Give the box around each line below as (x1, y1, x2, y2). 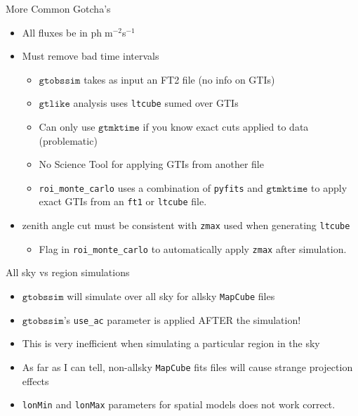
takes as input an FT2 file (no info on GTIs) (84, 72, 275, 86)
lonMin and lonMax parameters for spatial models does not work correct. (22, 397, 336, 412)
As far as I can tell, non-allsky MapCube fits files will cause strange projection (22, 359, 353, 374)
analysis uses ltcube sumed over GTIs (73, 96, 239, 110)
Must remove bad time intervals (22, 48, 159, 63)
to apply (311, 180, 347, 195)
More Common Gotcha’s (6, 1, 111, 15)
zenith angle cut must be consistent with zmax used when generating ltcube (22, 218, 350, 233)
